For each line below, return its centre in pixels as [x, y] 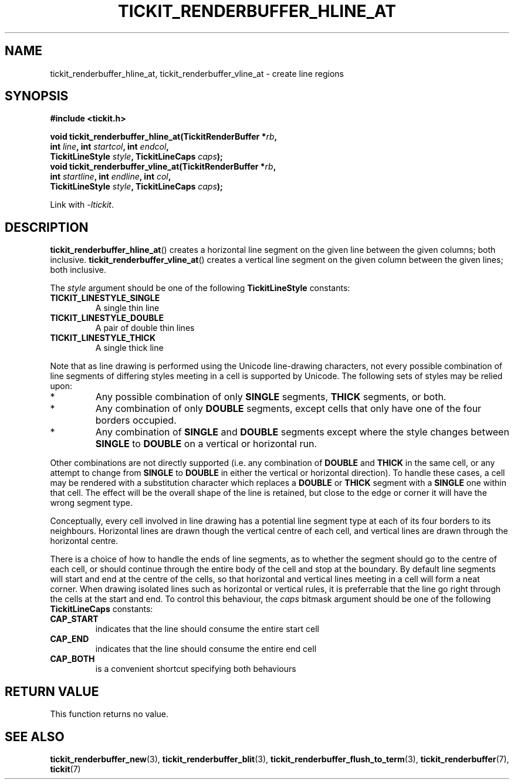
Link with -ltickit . [82, 205]
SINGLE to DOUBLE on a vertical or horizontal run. [206, 444]
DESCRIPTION [47, 227]
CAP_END [70, 639]
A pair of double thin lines [145, 328]
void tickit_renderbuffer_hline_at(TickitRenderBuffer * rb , [164, 137]
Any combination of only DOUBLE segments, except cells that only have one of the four [288, 409]
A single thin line [127, 308]
